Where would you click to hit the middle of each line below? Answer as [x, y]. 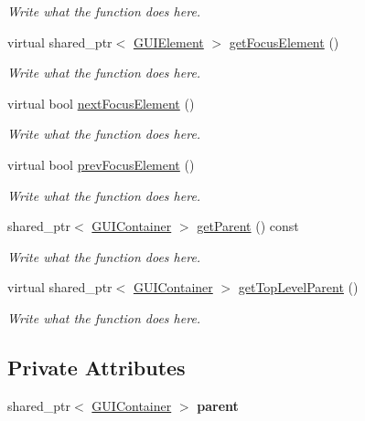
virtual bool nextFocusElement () [101, 103]
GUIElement [168, 42]
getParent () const [248, 226]
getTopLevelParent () [298, 287]
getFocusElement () [284, 42]
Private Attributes [97, 367]
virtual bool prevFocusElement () [101, 164]
